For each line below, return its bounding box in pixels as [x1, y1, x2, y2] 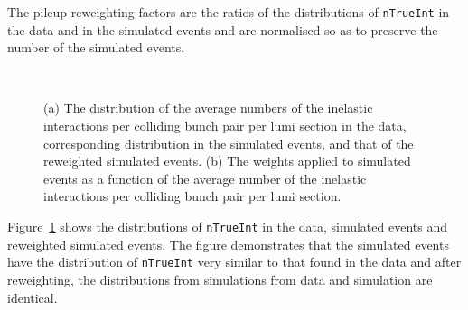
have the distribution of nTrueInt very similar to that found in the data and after [7, 252, 462, 271]
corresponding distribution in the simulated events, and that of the [43, 133, 414, 152]
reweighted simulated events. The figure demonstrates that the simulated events [7, 234, 449, 253]
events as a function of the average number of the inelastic [43, 169, 367, 187]
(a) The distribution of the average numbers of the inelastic [43, 98, 373, 117]
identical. [7, 287, 58, 306]
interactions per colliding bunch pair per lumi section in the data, [43, 116, 407, 135]
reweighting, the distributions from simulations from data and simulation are [7, 269, 433, 288]
